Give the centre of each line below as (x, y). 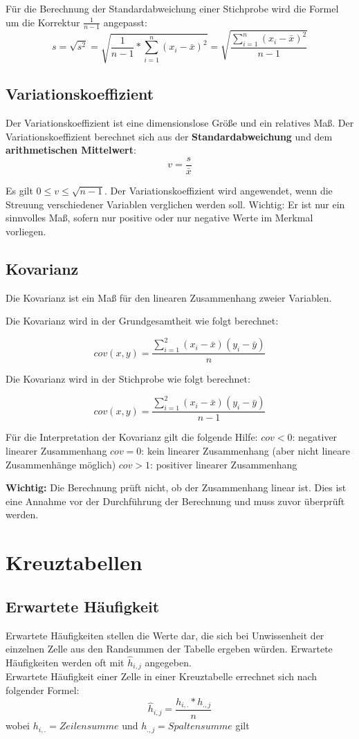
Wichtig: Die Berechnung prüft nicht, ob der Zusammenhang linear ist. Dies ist (176, 487)
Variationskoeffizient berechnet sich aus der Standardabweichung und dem (169, 136)
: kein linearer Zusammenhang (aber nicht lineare (246, 450)
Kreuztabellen (74, 562)
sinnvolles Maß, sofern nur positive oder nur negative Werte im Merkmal (159, 218)
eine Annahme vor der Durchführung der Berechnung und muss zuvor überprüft (175, 501)
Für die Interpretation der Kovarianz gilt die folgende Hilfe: (132, 437)
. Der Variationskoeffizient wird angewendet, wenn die (219, 190)
